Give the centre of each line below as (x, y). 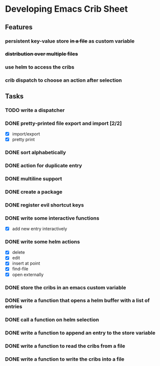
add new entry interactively (40, 229)
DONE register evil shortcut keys (45, 205)
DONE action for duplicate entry (44, 165)
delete (19, 252)
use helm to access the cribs (40, 67)
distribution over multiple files (41, 54)
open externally (28, 274)
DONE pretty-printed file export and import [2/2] (63, 123)
